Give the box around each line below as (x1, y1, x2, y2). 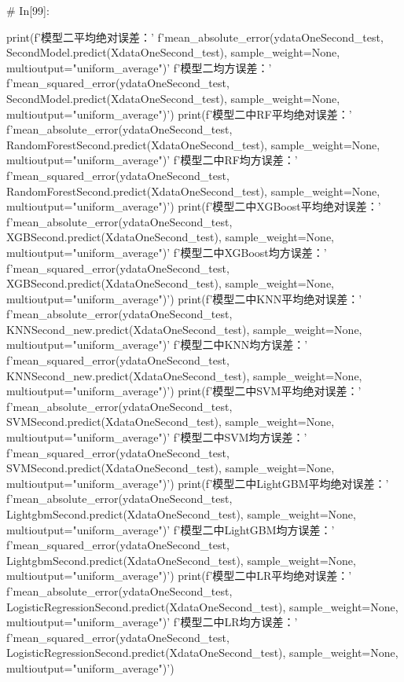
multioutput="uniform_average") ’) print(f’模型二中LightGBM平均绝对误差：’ (6, 475, 389, 491)
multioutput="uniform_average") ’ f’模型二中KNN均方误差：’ (6, 336, 308, 353)
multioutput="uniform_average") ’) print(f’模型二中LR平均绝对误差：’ (6, 567, 352, 584)
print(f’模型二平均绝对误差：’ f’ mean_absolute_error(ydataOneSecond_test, (6, 28, 384, 45)
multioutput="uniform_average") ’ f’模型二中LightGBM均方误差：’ (6, 521, 335, 537)
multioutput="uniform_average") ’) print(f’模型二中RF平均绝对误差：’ (6, 105, 352, 122)
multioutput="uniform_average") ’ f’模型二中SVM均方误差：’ (6, 429, 307, 445)
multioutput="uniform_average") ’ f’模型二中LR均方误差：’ (6, 614, 298, 630)
